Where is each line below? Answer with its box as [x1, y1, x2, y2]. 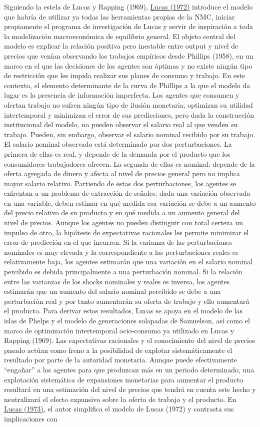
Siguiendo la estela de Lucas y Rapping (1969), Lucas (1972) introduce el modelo [4, 2, 253, 12]
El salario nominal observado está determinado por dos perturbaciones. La [4, 139, 232, 149]
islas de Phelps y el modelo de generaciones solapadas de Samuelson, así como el [4, 315, 250, 325]
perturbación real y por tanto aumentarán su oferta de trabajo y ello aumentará [4, 295, 249, 306]
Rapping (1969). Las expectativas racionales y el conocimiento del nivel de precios [4, 335, 255, 345]
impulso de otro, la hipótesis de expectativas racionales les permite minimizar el [4, 227, 249, 237]
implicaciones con [4, 413, 57, 423]
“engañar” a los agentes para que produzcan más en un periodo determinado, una [4, 364, 254, 374]
